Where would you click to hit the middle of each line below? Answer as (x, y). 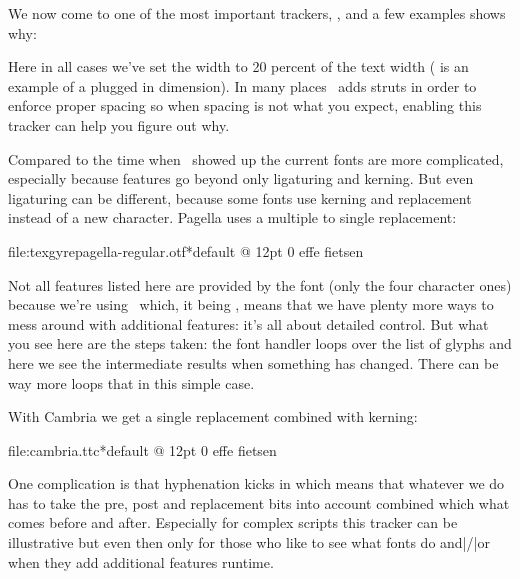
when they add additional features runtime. (141, 561)
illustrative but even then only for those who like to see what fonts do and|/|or (249, 542)
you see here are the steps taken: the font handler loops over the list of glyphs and (260, 343)
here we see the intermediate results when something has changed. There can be (253, 362)
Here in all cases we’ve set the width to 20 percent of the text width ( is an (238, 66)
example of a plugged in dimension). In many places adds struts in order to (242, 85)
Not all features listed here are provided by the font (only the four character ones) (260, 284)
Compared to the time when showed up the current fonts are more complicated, (256, 158)
